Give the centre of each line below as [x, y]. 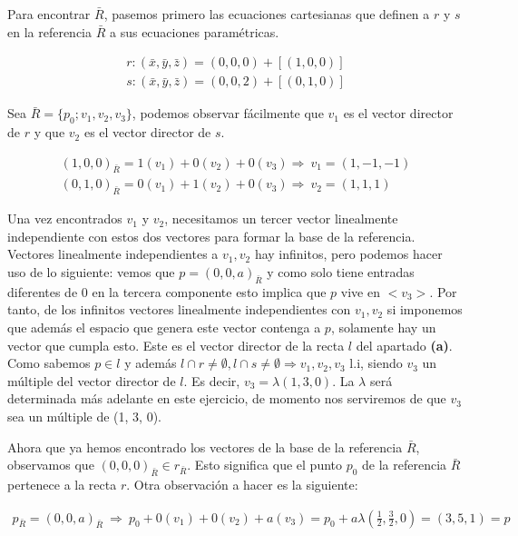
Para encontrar [49, 14]
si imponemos [425, 309]
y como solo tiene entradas [341, 272]
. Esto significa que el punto [264, 465]
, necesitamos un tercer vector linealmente [281, 218]
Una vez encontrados [65, 218]
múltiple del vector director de [92, 380]
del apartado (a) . [404, 345]
